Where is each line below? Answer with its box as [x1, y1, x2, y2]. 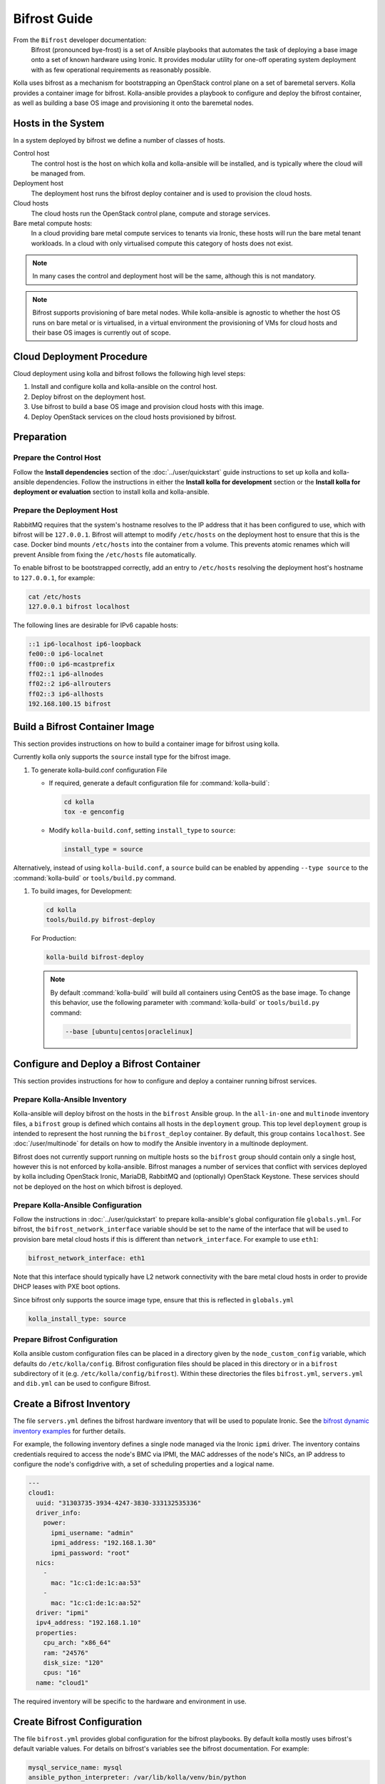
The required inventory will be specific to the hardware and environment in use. [13, 1697, 247, 1706]
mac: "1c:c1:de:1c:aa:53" [51, 1578, 142, 1587]
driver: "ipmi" [36, 1608, 89, 1616]
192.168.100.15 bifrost [28, 700, 112, 708]
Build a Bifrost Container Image [13, 721, 155, 733]
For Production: [31, 934, 77, 943]
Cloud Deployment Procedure [13, 350, 148, 363]
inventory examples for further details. [13, 1426, 126, 1435]
